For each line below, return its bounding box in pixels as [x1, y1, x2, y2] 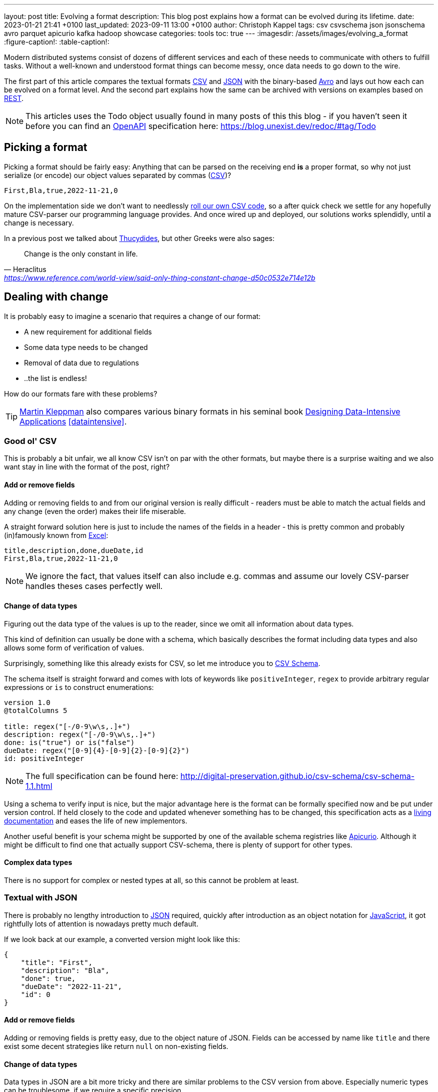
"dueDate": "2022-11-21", [20, 982, 122, 990]
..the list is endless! [24, 373, 87, 382]
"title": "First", [20, 958, 93, 966]
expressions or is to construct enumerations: [4, 682, 154, 691]
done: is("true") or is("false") [4, 738, 135, 746]
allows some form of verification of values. [4, 643, 144, 652]
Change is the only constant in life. [24, 249, 138, 258]
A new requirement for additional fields [24, 327, 152, 336]
